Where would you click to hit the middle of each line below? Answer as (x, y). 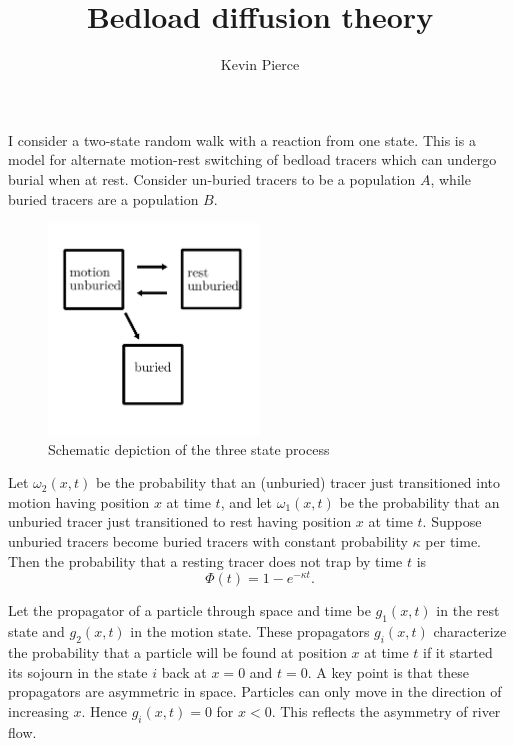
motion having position (79, 501)
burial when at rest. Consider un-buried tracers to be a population (212, 178)
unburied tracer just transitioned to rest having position (180, 521)
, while (450, 178)
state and (36, 631)
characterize (470, 631)
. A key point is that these (388, 671)
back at (184, 671)
